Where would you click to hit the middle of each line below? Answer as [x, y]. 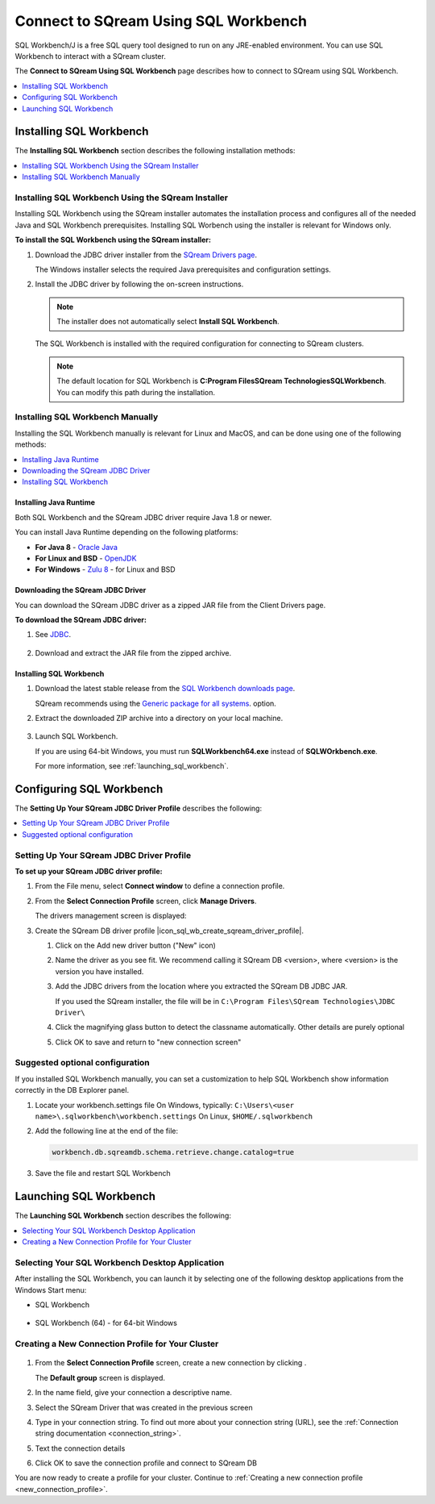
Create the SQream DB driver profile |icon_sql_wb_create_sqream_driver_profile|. [169, 931]
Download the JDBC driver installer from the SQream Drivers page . [146, 255]
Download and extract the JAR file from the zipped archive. [133, 652]
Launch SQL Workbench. [77, 736]
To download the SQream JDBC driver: [81, 620]
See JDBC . [53, 635]
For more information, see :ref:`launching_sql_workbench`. [132, 766]
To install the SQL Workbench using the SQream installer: [113, 240]
